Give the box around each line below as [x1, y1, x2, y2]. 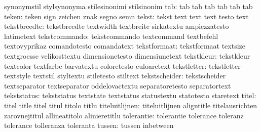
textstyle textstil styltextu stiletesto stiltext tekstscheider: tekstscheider [4, 70, 226, 81]
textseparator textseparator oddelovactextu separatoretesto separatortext [4, 80, 231, 91]
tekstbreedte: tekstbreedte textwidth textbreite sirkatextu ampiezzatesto [4, 21, 229, 31]
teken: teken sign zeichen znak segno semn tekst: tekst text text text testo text [4, 11, 249, 21]
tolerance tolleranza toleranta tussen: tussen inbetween [4, 120, 174, 130]
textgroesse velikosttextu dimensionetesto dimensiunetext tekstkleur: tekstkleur [4, 50, 250, 61]
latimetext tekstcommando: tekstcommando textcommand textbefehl [4, 30, 218, 41]
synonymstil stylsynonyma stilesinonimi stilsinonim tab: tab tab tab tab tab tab [4, 1, 253, 11]
